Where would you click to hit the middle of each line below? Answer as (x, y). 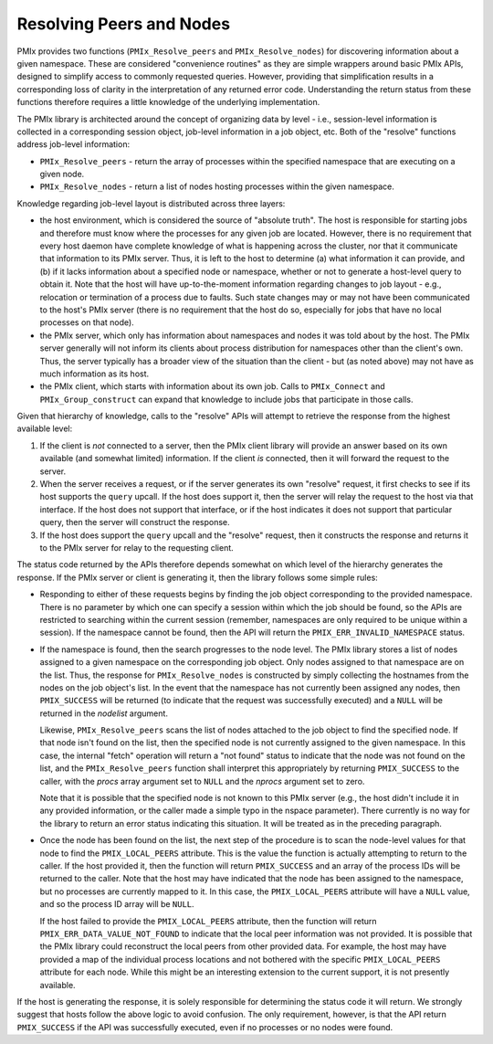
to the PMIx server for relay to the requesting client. (137, 548)
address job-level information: (73, 144)
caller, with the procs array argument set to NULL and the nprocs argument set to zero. (202, 781)
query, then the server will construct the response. (135, 522)
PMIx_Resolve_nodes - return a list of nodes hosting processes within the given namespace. (217, 186)
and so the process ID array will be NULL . (117, 904)
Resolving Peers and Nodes (124, 24)
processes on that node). (87, 322)
